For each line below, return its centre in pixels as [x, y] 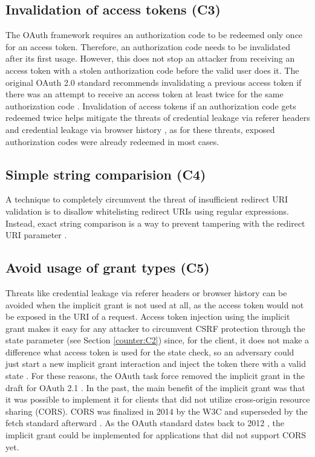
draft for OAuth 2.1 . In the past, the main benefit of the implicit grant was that [155, 387]
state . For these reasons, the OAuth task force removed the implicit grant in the [155, 376]
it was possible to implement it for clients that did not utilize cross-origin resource [158, 399]
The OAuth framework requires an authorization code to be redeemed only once [154, 35]
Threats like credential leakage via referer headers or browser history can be [146, 292]
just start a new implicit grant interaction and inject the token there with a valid [156, 364]
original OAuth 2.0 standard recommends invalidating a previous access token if [154, 82]
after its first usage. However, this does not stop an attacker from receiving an [150, 58]
